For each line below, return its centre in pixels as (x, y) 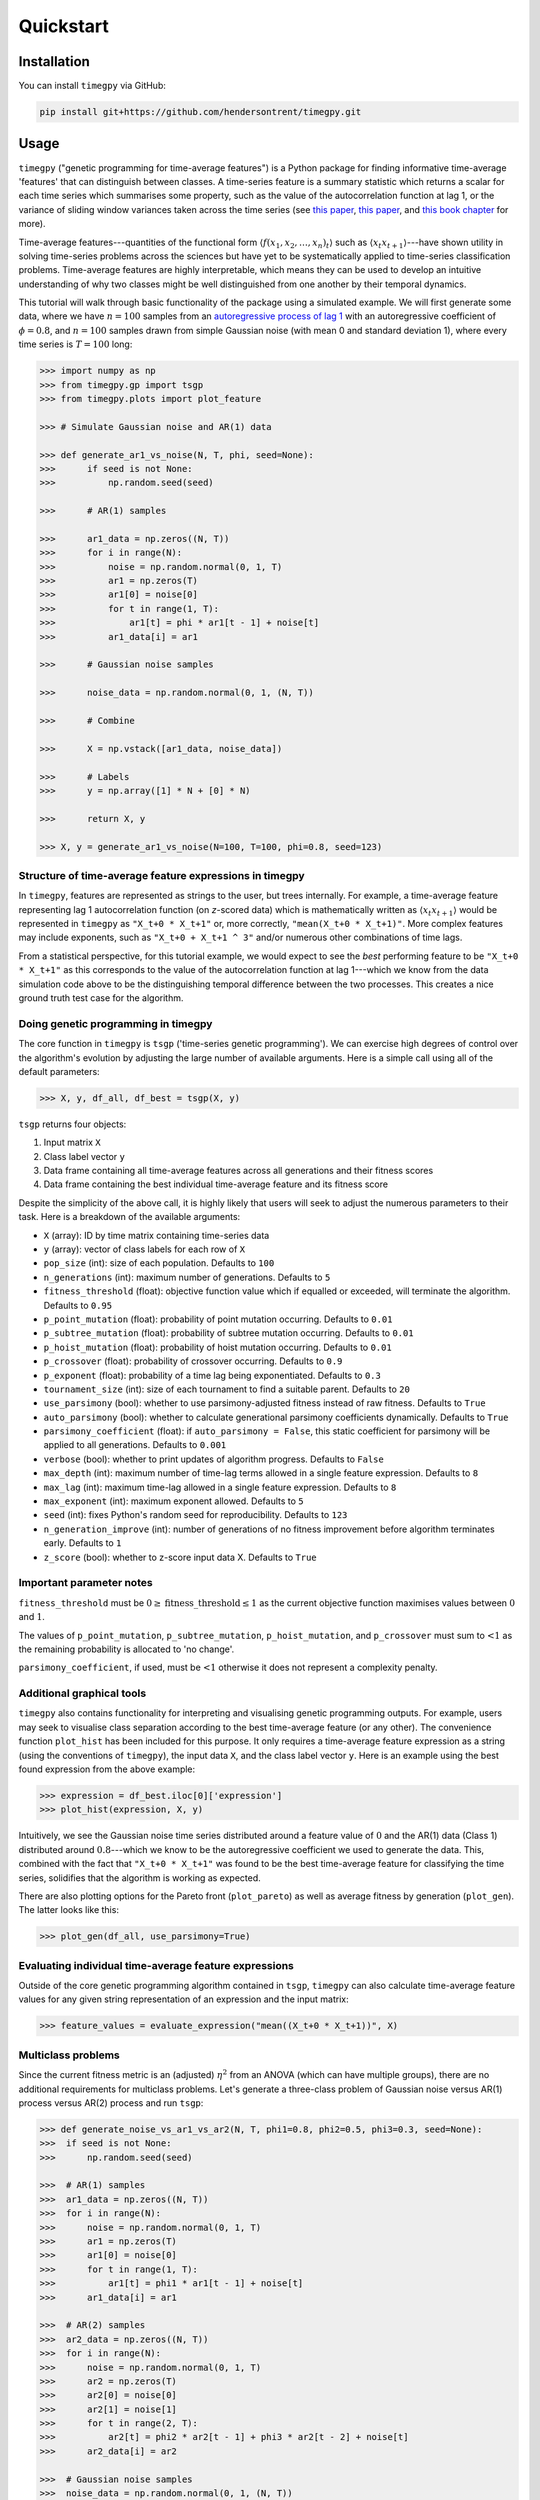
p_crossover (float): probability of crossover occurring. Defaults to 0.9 (193, 1361)
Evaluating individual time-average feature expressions (156, 1965)
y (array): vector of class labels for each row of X (144, 1249)
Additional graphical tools (82, 1693)
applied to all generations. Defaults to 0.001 (135, 1445)
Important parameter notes (86, 1583)
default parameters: (59, 1071)
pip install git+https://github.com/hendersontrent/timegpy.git (200, 112)
